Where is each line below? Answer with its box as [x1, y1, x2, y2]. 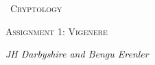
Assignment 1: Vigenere [5, 24, 108, 38]
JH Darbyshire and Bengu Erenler [5, 47, 149, 61]
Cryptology [10, 1, 62, 15]
